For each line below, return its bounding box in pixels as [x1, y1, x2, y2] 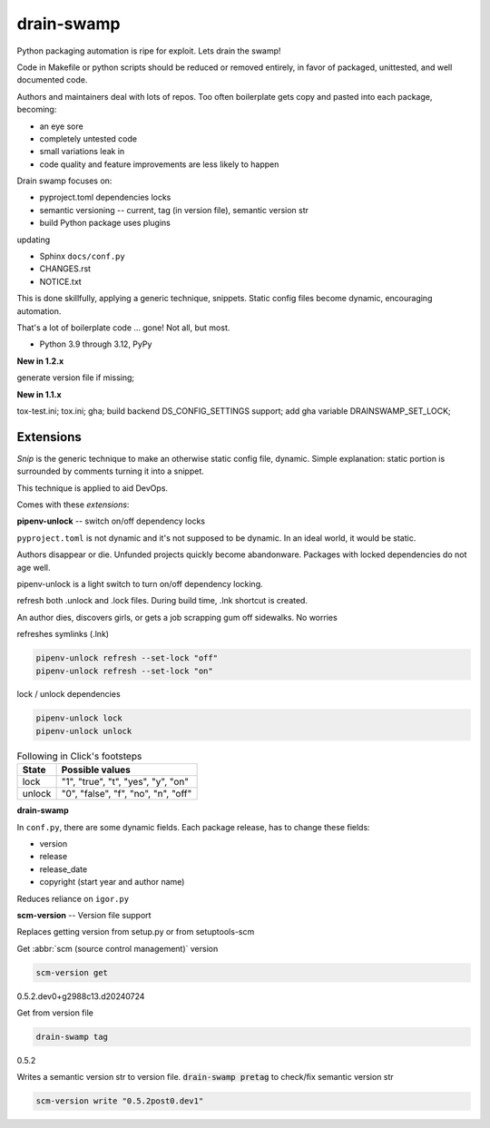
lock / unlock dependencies [16, 689, 122, 700]
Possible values [61, 763, 132, 776]
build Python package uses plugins [39, 218, 171, 229]
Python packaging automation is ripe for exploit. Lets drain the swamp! [16, 45, 281, 56]
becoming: [16, 104, 57, 115]
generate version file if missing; [16, 372, 135, 383]
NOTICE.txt [39, 276, 82, 287]
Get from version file [16, 1007, 94, 1018]
